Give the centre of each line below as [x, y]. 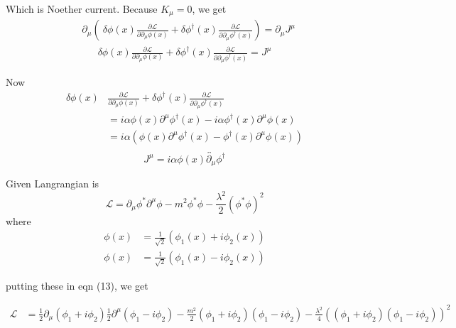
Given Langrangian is [53, 183]
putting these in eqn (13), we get [77, 285]
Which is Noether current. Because [82, 9]
